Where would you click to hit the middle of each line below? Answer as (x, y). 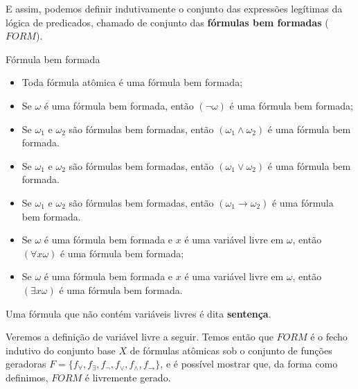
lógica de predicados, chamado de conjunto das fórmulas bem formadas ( (167, 22)
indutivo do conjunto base (61, 350)
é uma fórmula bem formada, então (119, 105)
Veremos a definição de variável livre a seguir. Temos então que (140, 337)
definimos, (27, 377)
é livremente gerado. (128, 377)
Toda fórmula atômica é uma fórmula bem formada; (132, 82)
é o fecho (329, 337)
